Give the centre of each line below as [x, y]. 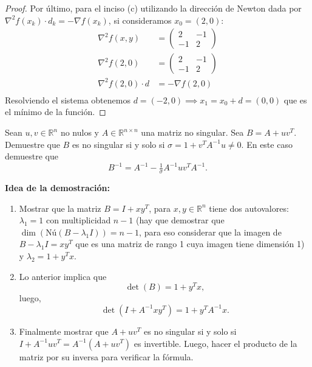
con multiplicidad [78, 220]
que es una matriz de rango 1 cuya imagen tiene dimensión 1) [190, 244]
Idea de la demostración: [57, 188]
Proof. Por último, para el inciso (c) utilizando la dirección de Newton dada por [153, 8]
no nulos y [80, 132]
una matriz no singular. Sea [192, 132]
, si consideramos [140, 20]
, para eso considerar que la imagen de [210, 232]
